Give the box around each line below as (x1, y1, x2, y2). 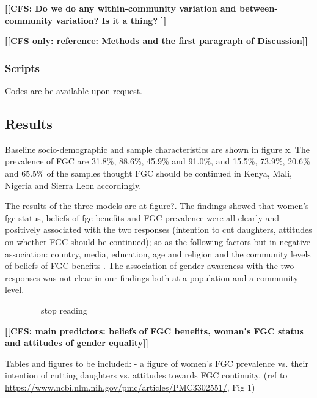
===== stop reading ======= (5, 303, 137, 316)
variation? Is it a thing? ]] (56, 13, 167, 26)
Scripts (5, 60, 40, 75)
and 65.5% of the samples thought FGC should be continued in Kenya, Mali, (5, 166, 292, 179)
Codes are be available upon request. (5, 84, 143, 97)
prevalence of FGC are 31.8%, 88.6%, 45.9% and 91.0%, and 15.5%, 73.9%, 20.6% (5, 155, 310, 168)
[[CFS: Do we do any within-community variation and (5, 2, 236, 14)
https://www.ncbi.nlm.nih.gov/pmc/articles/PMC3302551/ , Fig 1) (5, 380, 255, 393)
